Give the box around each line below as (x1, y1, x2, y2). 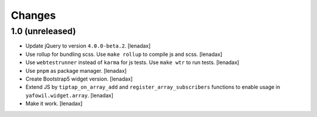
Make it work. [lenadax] (25, 100, 83, 107)
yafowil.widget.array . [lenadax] (25, 92, 114, 99)
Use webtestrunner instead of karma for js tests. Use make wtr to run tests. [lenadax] (25, 59, 240, 66)
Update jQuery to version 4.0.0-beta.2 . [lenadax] (25, 42, 151, 49)
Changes (11, 9, 56, 22)
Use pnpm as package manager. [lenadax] (25, 67, 127, 74)
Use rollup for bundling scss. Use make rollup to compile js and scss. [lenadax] (25, 51, 222, 58)
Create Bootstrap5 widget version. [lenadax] (25, 75, 133, 82)
